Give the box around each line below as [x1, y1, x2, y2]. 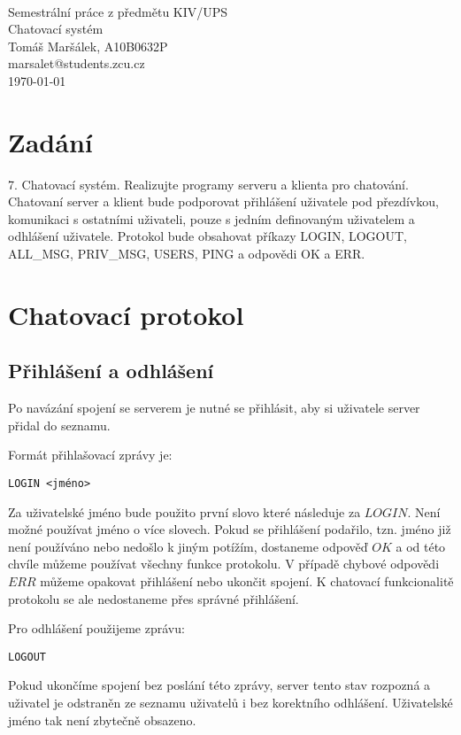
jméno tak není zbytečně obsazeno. [8, 710, 196, 729]
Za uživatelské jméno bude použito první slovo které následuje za [8, 502, 361, 521]
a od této [396, 537, 446, 555]
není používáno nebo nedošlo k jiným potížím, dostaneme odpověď [8, 537, 368, 555]
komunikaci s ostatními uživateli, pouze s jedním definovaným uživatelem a [8, 209, 415, 228]
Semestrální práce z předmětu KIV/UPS [8, 2, 228, 20]
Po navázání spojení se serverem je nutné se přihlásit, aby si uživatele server [8, 398, 420, 417]
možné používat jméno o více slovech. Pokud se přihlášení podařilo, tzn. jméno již [8, 520, 451, 538]
